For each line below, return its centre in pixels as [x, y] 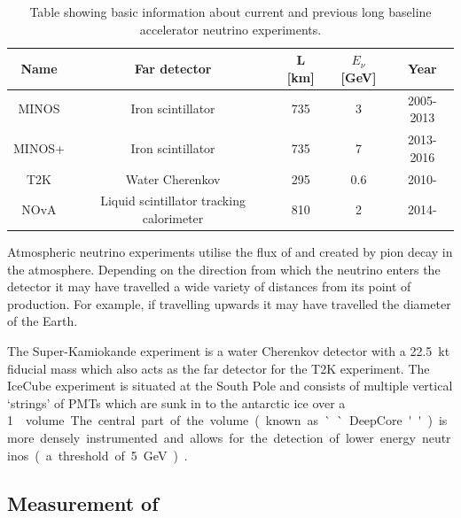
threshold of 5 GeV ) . [123, 455]
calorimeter [173, 217]
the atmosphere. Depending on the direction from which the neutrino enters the [224, 269]
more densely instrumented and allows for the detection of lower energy [211, 437]
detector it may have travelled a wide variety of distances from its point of [209, 286]
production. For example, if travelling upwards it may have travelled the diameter [229, 303]
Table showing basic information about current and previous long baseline [230, 12]
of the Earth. [43, 321]
